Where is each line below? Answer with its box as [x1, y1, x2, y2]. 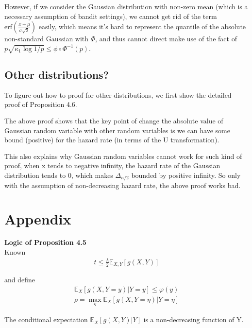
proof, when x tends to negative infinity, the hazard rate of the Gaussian [4, 160, 220, 171]
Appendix [4, 209, 71, 229]
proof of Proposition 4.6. [4, 99, 77, 109]
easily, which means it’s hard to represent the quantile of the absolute [38, 21, 246, 32]
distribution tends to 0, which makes [4, 170, 113, 180]
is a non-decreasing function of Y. [143, 314, 244, 325]
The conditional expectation [4, 314, 88, 325]
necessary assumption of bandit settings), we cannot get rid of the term [4, 11, 217, 21]
